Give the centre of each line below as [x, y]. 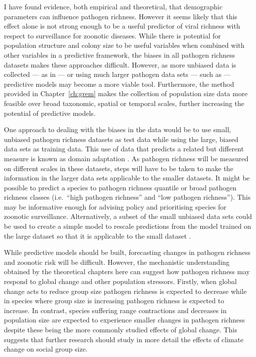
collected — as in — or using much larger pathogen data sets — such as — [117, 74]
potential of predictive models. [50, 113]
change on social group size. [46, 349]
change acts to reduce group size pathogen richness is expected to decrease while [125, 291]
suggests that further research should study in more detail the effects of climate [124, 339]
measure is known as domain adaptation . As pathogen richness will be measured [126, 158]
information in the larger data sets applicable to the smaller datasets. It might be [127, 178]
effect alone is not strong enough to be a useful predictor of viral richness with [122, 26]
